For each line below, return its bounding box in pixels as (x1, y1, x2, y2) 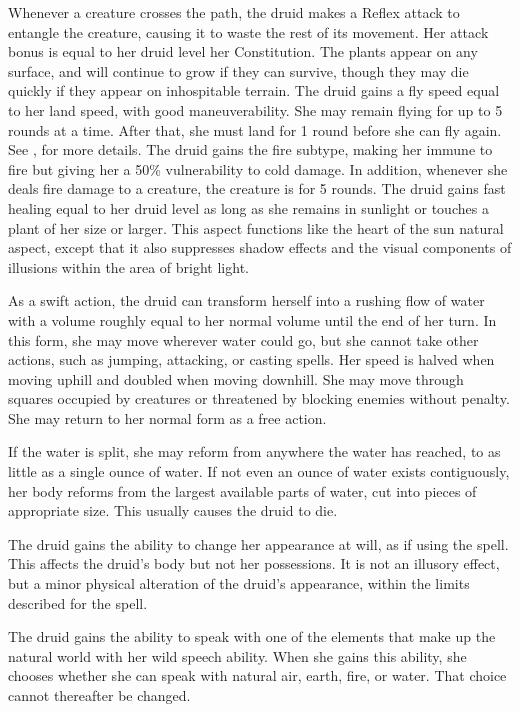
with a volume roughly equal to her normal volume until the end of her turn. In (8, 309, 497, 330)
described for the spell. (8, 592, 148, 613)
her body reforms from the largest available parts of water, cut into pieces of (8, 480, 477, 501)
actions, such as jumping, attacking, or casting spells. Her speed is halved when (8, 349, 495, 370)
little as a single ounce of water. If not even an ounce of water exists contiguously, (8, 461, 510, 482)
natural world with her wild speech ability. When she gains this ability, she (8, 645, 467, 666)
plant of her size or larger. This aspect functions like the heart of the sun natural (8, 217, 504, 238)
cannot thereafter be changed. (8, 685, 191, 705)
